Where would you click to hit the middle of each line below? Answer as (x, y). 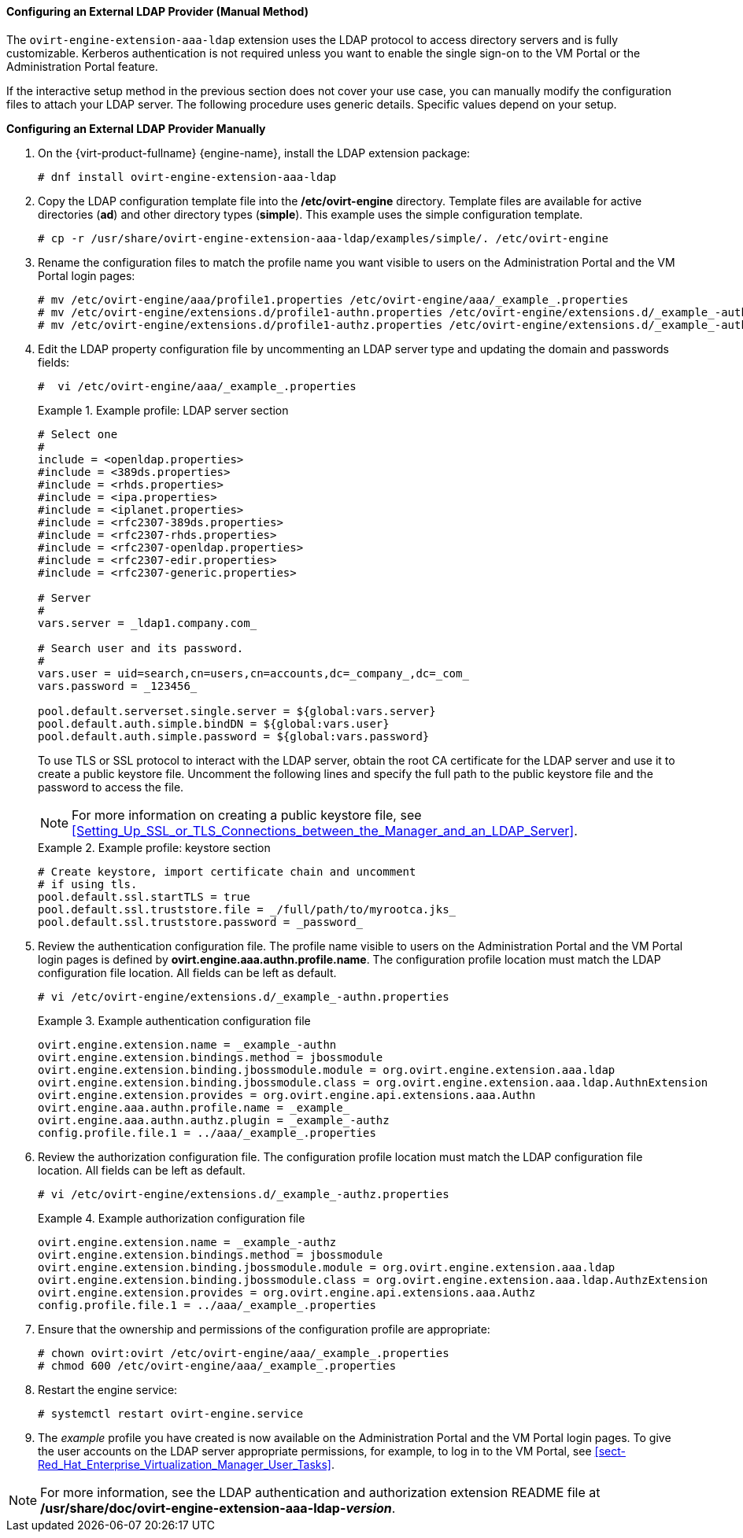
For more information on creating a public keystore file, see (247, 815)
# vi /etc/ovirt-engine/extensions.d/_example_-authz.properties (244, 1194)
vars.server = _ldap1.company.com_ (148, 623)
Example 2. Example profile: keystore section (154, 847)
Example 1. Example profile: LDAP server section (163, 410)
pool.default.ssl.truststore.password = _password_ (201, 922)
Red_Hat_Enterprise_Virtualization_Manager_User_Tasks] (185, 1464)
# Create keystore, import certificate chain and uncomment (227, 871)
